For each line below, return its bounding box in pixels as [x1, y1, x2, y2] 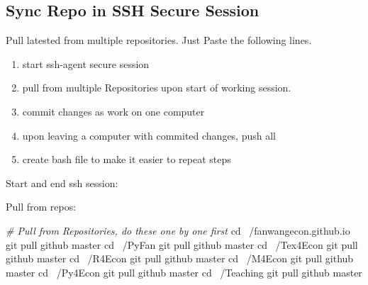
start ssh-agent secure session [22, 56, 150, 71]
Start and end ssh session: [6, 175, 118, 190]
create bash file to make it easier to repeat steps [22, 152, 231, 167]
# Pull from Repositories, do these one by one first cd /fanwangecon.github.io [6, 223, 350, 238]
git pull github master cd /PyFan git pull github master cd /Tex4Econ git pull [6, 237, 358, 252]
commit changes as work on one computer [22, 104, 205, 118]
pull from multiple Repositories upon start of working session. [22, 80, 291, 95]
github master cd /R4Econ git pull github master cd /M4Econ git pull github [6, 251, 354, 266]
